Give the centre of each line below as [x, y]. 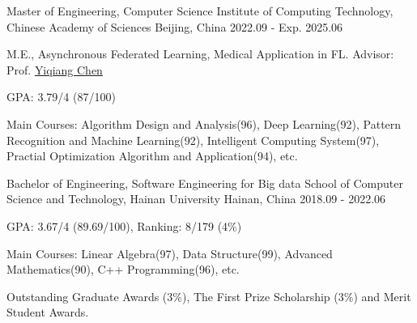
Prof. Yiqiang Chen [55, 69]
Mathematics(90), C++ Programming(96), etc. [123, 269]
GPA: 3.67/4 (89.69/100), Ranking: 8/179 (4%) [124, 225]
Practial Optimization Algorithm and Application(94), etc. [152, 156]
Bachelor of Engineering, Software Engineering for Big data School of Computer [205, 183]
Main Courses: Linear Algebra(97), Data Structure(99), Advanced [170, 253]
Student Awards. [48, 312]
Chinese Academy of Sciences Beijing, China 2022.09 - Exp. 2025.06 [175, 26]
